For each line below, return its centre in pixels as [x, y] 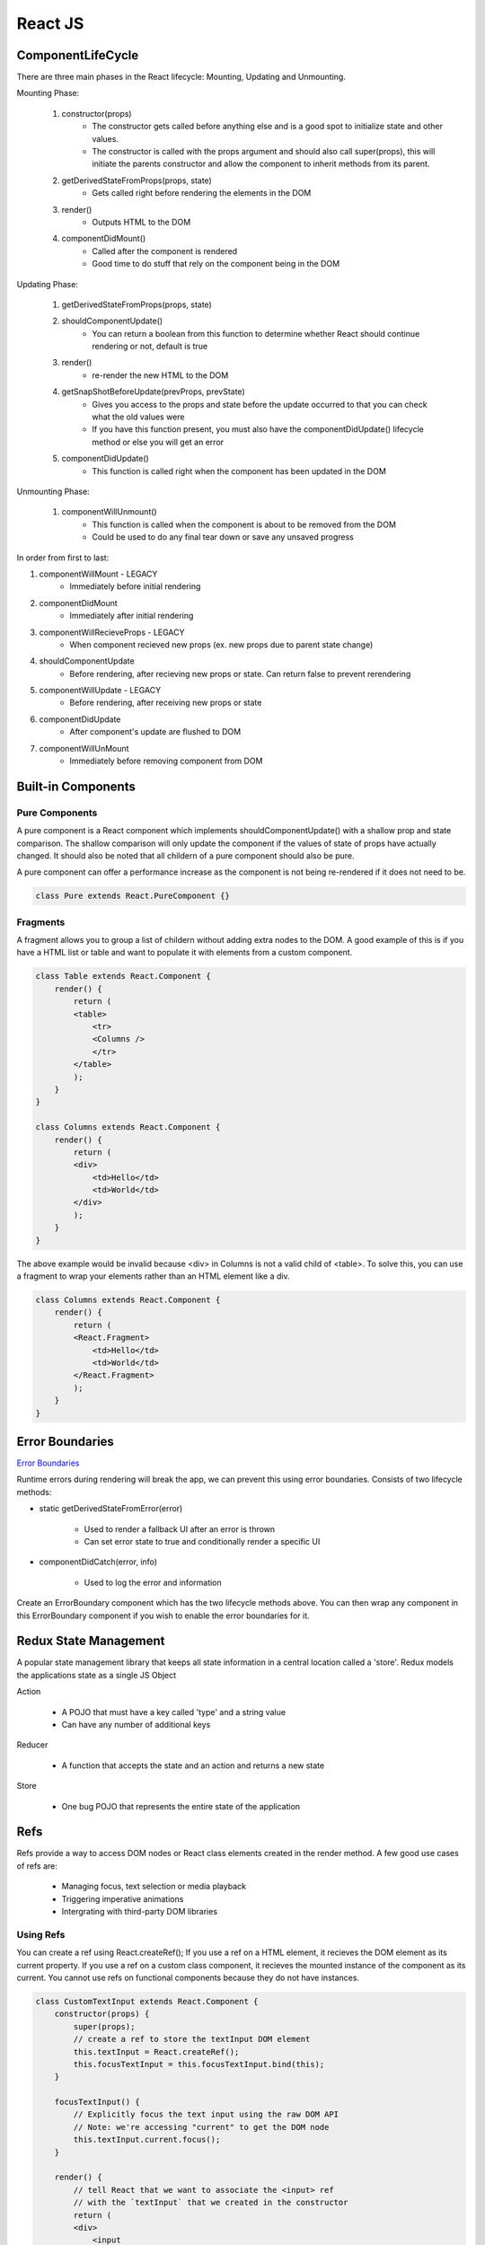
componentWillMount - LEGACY [98, 574]
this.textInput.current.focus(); [147, 2140]
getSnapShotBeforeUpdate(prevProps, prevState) [154, 392]
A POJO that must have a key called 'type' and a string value [174, 1712]
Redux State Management [91, 1641]
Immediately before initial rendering [135, 586]
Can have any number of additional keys [136, 1725]
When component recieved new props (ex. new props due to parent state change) [221, 644]
